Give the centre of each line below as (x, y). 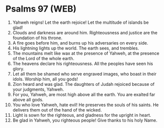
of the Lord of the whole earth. (43, 58)
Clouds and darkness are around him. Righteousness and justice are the (85, 32)
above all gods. (28, 99)
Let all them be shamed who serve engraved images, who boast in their (84, 74)
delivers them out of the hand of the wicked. (57, 110)
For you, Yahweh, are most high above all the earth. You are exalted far (84, 94)
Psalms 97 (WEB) (41, 9)
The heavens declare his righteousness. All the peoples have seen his (83, 64)
